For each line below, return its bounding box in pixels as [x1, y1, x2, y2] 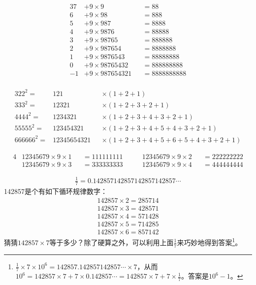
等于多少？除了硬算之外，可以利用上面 [49, 237, 174, 247]
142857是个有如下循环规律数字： [4, 186, 107, 196]
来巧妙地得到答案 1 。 [177, 236, 242, 247]
